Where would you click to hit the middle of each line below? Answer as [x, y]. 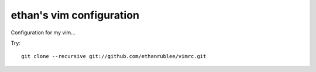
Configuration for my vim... [43, 33]
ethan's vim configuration [75, 15]
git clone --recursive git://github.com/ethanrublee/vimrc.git [114, 56]
